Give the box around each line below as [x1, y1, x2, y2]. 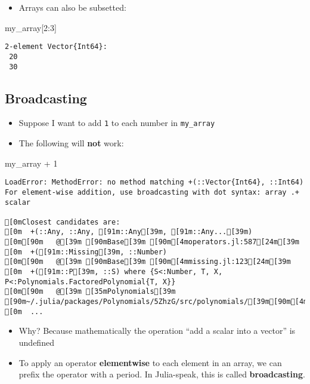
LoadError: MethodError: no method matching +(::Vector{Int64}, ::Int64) [5, 178, 304, 187]
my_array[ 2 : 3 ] [5, 21, 57, 33]
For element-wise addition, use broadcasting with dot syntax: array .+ [5, 188, 299, 196]
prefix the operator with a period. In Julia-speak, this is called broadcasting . [18, 368, 305, 380]
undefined [18, 336, 54, 348]
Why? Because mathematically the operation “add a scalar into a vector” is [18, 324, 296, 337]
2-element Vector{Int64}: [5, 42, 107, 51]
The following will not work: [18, 137, 124, 149]
